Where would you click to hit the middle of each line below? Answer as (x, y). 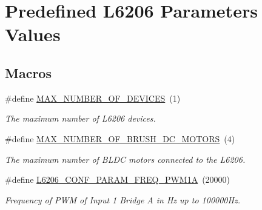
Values (33, 34)
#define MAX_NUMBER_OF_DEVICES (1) (93, 98)
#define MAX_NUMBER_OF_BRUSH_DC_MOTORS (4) (120, 138)
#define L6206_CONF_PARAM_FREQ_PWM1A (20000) (118, 179)
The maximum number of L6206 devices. (80, 118)
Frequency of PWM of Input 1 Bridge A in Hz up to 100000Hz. (123, 199)
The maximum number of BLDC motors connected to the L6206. (125, 159)
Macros (28, 72)
